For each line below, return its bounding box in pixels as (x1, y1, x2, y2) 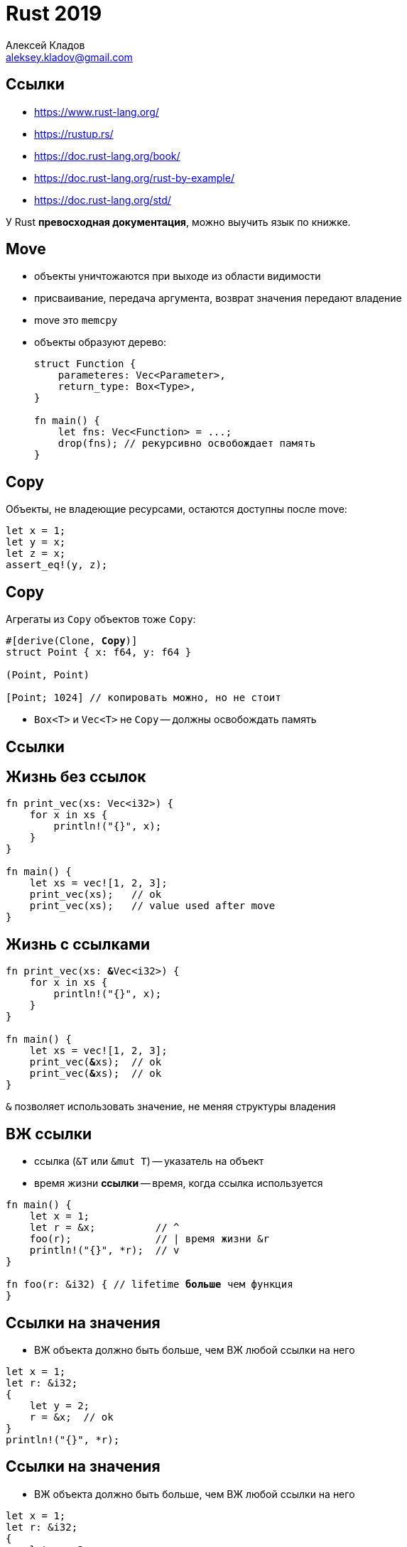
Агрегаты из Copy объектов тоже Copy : (6, 613, 196, 626)
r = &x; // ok (29, 1411, 114, 1423)
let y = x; (6, 536, 66, 548)
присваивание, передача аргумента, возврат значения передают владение (34, 292, 402, 305)
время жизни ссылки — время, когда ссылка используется (34, 1177, 323, 1190)
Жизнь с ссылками (6, 935, 151, 953)
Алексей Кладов (6, 38, 85, 51)
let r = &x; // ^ (29, 1222, 180, 1234)
